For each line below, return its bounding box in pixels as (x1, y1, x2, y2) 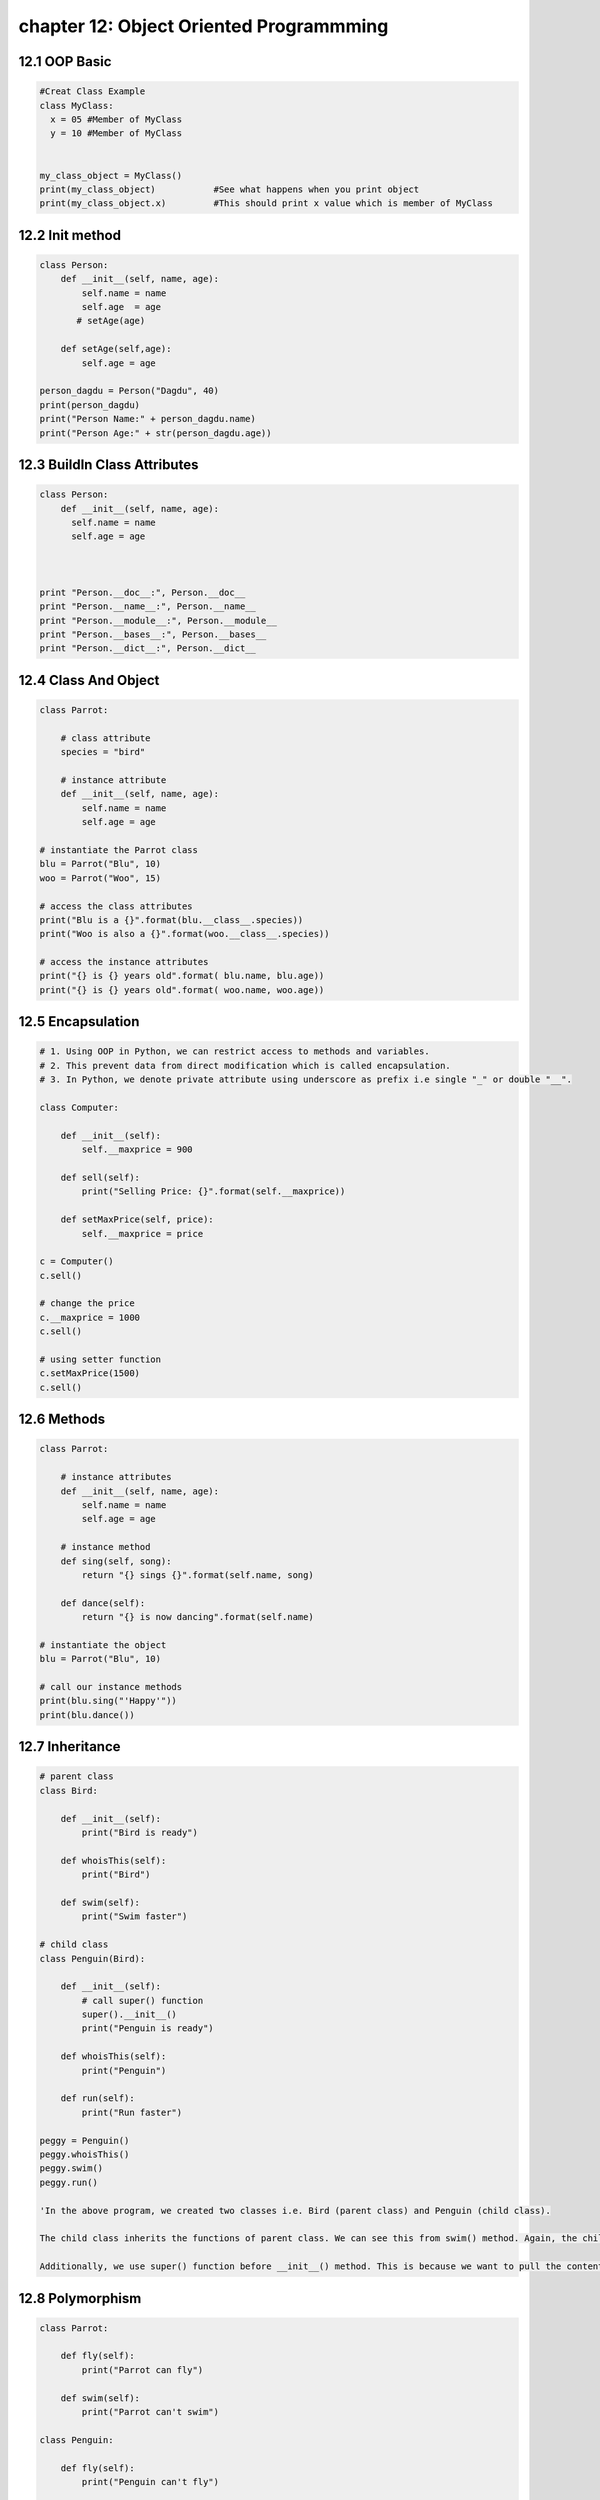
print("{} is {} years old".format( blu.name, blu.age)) (39, 970, 325, 982)
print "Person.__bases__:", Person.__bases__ (39, 629, 267, 640)
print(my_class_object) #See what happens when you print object (39, 183, 420, 195)
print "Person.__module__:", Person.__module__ (39, 615, 277, 626)
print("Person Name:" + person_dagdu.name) (39, 413, 257, 425)
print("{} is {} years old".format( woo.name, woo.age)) (39, 984, 325, 995)
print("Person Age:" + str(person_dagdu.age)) (39, 427, 272, 439)
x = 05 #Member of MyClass (50, 113, 183, 125)
